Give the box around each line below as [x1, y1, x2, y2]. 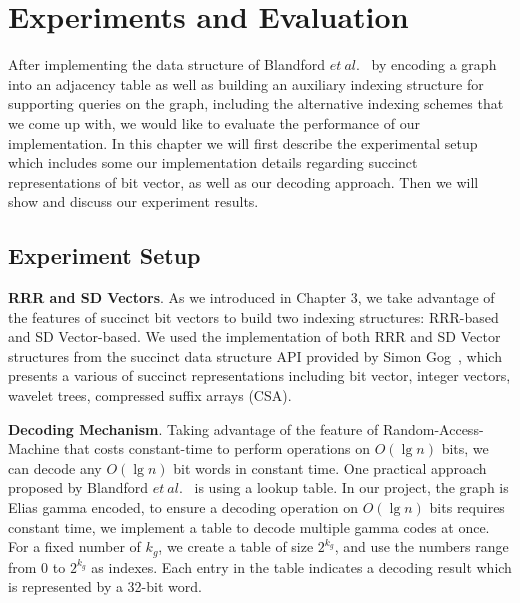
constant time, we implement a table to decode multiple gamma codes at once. [8, 516, 490, 537]
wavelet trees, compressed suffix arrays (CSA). [8, 385, 292, 406]
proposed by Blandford [8, 477, 148, 498]
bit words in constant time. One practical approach [173, 457, 487, 478]
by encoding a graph [371, 54, 497, 75]
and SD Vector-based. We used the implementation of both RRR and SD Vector [8, 326, 501, 347]
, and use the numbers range [334, 536, 509, 557]
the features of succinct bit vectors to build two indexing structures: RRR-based [8, 306, 499, 327]
